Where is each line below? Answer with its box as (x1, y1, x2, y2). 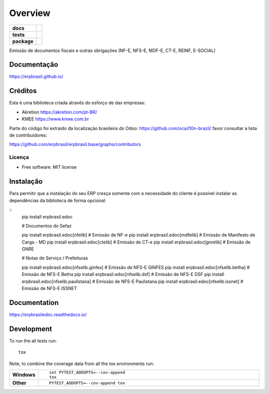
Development (9, 324, 52, 333)
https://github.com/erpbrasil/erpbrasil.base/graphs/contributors (9, 141, 141, 147)
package (12, 37, 33, 44)
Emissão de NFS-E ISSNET (21, 285, 77, 291)
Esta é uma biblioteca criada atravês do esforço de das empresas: (9, 100, 145, 106)
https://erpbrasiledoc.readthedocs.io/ (9, 311, 87, 317)
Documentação (9, 60, 58, 69)
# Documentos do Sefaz (21, 222, 72, 228)
